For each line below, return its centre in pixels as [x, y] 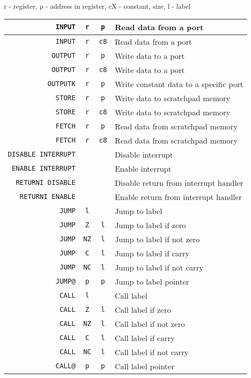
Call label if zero [143, 309]
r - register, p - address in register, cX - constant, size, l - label [97, 6]
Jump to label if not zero [157, 239]
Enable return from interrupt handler [178, 197]
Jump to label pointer [152, 281]
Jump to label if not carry [159, 267]
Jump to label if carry [152, 253]
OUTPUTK [62, 84]
